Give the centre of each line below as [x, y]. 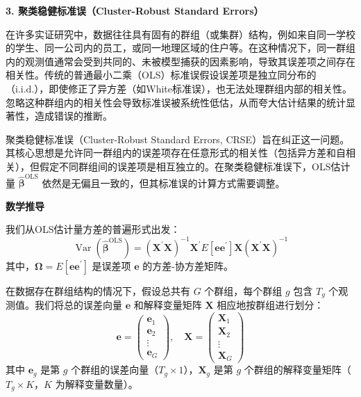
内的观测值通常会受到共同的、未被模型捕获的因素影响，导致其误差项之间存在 [180, 61]
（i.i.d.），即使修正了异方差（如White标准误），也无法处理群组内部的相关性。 [179, 88]
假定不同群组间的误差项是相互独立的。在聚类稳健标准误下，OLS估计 [195, 166]
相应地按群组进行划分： [270, 304]
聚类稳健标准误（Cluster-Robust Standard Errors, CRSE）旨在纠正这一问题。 [178, 139]
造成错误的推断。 [73, 116]
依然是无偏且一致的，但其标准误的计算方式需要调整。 [163, 183]
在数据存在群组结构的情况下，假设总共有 [98, 290]
